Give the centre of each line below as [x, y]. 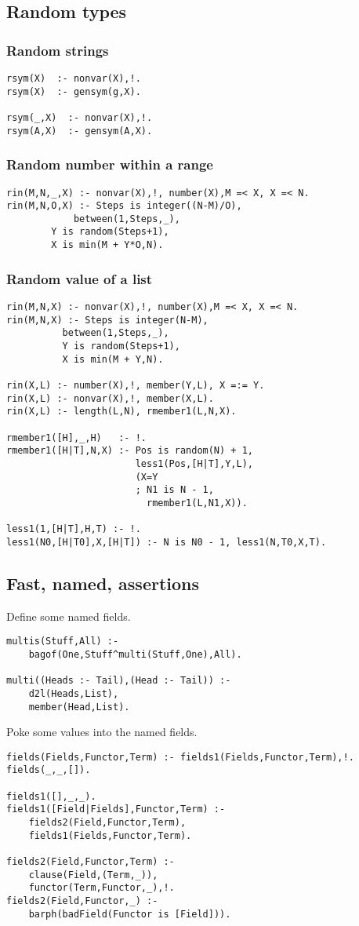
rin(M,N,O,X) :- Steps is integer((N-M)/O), [124, 206]
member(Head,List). [79, 707]
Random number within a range [110, 164]
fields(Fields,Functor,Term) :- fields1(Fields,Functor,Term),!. [180, 757]
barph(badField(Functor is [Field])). [130, 914]
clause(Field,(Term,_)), [93, 875]
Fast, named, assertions [103, 583]
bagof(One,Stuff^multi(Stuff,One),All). [135, 654]
